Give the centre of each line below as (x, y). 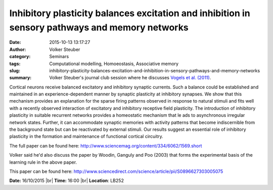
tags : (15, 64)
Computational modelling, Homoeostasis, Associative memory (114, 64)
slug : (15, 70)
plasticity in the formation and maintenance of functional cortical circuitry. (86, 136)
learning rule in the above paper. (43, 162)
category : (20, 57)
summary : (20, 78)
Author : (18, 49)
